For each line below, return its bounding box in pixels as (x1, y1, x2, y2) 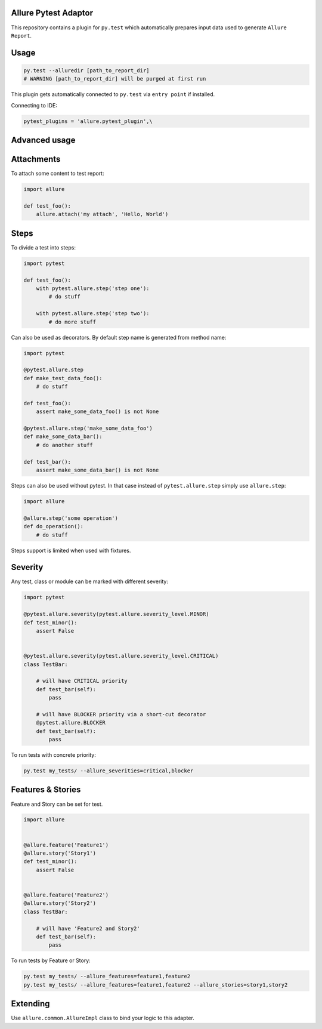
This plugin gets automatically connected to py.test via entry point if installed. (11, 91, 215, 98)
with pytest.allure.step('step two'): (36, 310, 150, 317)
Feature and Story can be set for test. (11, 800, 103, 808)
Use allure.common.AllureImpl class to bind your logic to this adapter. (11, 1015, 195, 1022)
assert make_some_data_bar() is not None (36, 466, 159, 473)
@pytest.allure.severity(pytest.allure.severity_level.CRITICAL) (23, 652, 219, 660)
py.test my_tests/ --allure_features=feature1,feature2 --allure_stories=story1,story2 (23, 981, 288, 988)
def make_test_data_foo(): (23, 375, 103, 381)
